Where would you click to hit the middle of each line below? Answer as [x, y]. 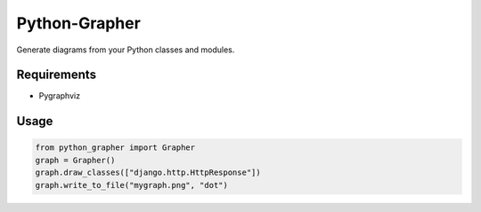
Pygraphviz [59, 96]
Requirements [57, 75]
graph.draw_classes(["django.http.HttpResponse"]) [148, 173]
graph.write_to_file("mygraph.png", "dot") [132, 185]
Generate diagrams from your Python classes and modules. [126, 50]
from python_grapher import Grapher [115, 148]
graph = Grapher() [75, 160]
